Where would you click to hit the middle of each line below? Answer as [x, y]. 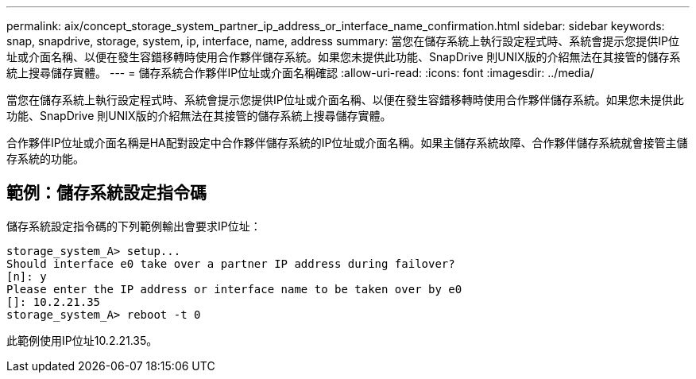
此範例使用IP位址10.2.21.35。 [82, 340]
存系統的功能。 [45, 159]
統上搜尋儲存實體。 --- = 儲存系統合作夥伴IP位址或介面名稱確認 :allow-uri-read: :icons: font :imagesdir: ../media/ [300, 73]
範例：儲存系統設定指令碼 [106, 193]
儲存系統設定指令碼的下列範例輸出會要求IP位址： [134, 226]
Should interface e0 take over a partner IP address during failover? [231, 263]
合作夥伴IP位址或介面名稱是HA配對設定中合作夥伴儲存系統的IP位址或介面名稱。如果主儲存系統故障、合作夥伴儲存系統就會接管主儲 [347, 143]
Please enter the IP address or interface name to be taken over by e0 [234, 289]
